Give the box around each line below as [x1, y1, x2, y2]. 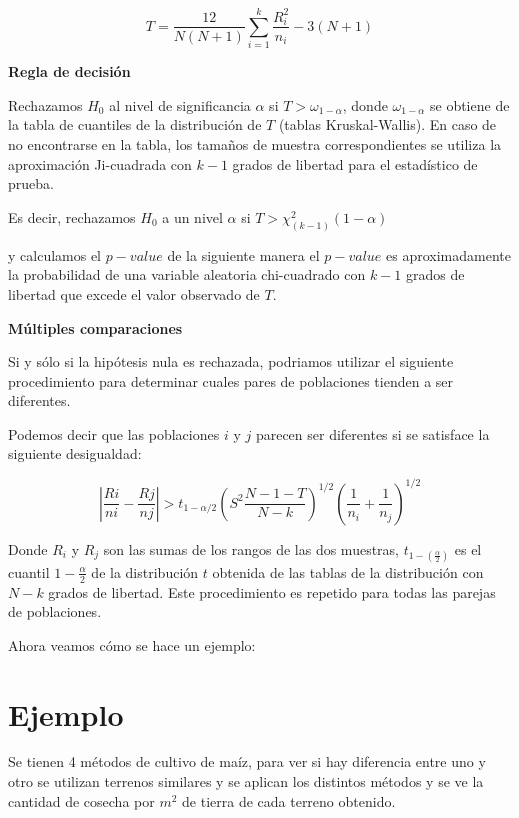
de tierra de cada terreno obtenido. [182, 790, 396, 811]
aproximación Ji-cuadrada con [8, 153, 192, 174]
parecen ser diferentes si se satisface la [255, 423, 490, 444]
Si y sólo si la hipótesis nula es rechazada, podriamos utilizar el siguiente [8, 351, 454, 372]
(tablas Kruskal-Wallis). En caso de [278, 114, 497, 135]
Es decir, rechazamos [8, 206, 136, 227]
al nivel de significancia [109, 94, 251, 115]
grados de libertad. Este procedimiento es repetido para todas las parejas [48, 581, 496, 602]
